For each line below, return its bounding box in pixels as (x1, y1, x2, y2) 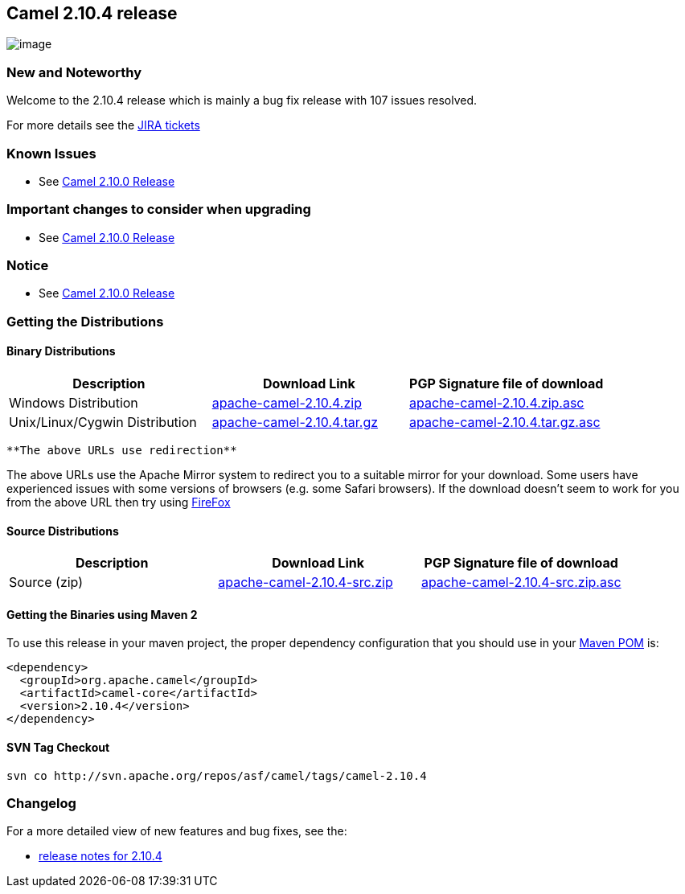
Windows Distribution (9, 395, 138, 412)
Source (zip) (9, 574, 84, 591)
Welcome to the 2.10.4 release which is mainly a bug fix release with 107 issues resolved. (6, 93, 478, 108)
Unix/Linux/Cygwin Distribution (9, 414, 197, 431)
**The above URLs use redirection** (6, 444, 237, 457)
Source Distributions (6, 523, 119, 538)
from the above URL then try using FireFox (6, 495, 231, 510)
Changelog (6, 795, 76, 812)
